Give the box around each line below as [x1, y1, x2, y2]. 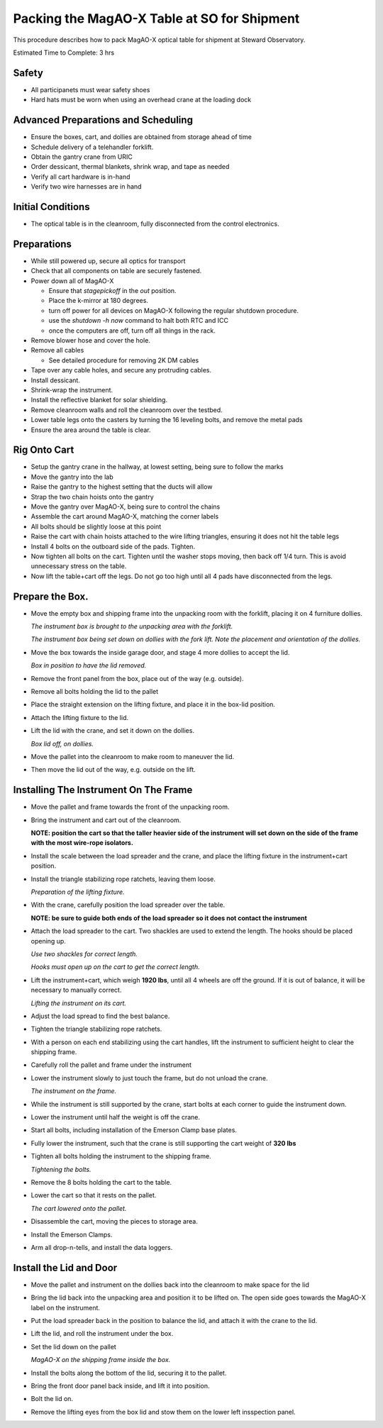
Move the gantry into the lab [30, 472, 113, 481]
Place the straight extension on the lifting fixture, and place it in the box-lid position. [30, 700, 276, 709]
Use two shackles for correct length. [30, 949, 138, 958]
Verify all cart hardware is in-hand [30, 172, 131, 181]
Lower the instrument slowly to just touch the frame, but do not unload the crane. [30, 1073, 268, 1082]
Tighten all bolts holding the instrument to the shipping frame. [30, 1152, 212, 1161]
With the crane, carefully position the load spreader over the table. [30, 901, 226, 909]
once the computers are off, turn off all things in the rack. [48, 326, 216, 335]
